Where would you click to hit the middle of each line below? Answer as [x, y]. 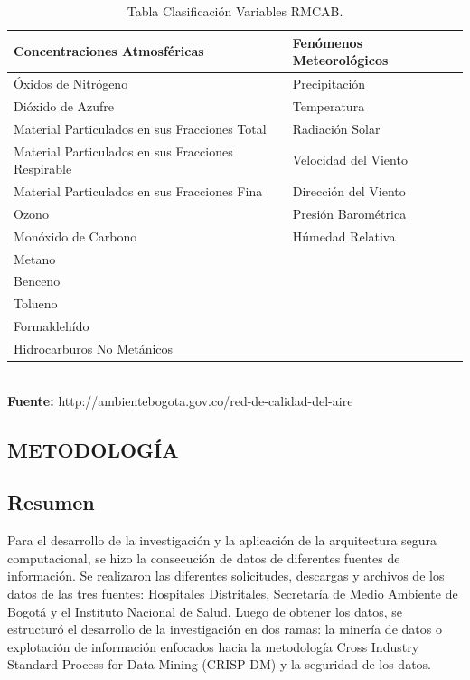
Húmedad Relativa [344, 236]
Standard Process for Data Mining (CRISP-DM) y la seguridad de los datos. [219, 664]
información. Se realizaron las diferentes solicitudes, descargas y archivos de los [226, 576]
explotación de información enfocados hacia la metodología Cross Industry [213, 646]
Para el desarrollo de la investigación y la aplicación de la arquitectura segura [222, 540]
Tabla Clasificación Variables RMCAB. [235, 11]
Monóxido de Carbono [75, 236]
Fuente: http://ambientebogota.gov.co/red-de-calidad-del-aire [180, 400]
